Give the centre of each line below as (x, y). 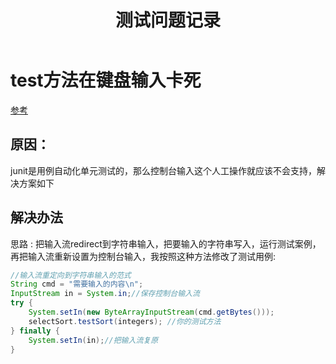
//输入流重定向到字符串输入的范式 (71, 275)
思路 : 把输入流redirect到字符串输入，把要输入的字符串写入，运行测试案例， (166, 243)
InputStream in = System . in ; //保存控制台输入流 (105, 294)
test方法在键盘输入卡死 (106, 80)
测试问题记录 (167, 20)
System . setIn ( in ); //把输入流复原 (93, 340)
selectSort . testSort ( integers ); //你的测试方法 (125, 321)
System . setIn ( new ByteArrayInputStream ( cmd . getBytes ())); (151, 312)
